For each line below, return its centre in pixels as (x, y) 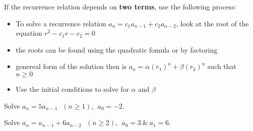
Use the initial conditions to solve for (72, 89)
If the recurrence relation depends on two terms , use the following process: (120, 6)
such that (222, 66)
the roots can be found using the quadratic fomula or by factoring (117, 49)
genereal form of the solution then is (71, 66)
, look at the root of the (212, 23)
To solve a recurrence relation (61, 23)
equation (29, 33)
